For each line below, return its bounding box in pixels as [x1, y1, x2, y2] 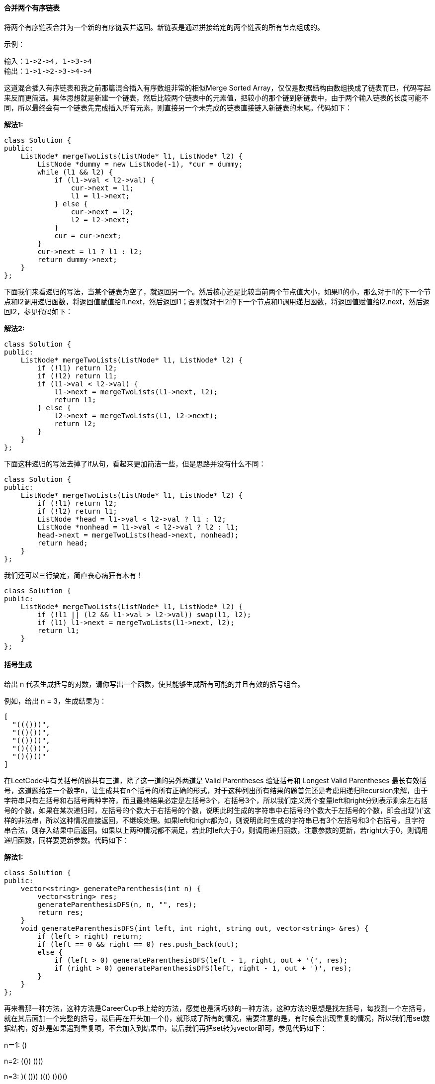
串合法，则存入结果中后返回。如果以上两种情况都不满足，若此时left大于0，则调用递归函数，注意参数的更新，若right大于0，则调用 [4, 825, 428, 834]
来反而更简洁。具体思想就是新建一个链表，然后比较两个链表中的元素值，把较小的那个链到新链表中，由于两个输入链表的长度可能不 [4, 93, 429, 102]
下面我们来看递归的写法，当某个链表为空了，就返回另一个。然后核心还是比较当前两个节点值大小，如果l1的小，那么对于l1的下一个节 [4, 287, 431, 296]
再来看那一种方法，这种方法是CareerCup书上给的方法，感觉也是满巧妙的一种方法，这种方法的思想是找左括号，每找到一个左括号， [4, 1003, 430, 1012]
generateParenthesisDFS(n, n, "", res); [37, 900, 197, 908]
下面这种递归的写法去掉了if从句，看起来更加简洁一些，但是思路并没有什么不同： [4, 459, 266, 468]
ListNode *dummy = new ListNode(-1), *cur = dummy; [37, 160, 243, 168]
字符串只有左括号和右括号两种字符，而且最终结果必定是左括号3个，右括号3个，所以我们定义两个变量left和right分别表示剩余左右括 [4, 796, 428, 805]
